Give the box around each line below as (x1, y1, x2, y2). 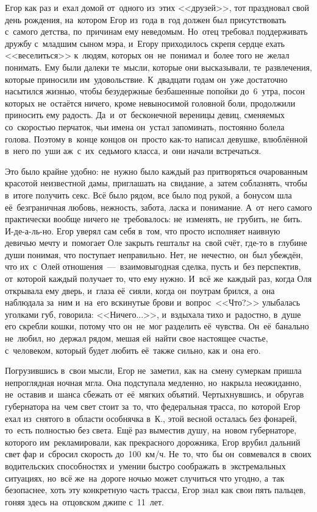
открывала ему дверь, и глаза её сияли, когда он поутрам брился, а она (5, 284, 275, 296)
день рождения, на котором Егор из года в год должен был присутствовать (5, 13, 287, 26)
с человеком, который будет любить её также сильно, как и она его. (5, 343, 261, 356)
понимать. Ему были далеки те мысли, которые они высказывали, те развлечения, (5, 60, 312, 73)
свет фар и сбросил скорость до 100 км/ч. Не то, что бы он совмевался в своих (5, 447, 312, 460)
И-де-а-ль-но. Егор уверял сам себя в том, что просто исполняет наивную (5, 224, 280, 237)
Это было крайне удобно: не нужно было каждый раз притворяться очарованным (5, 164, 308, 177)
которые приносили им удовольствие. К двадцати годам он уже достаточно (5, 72, 288, 85)
